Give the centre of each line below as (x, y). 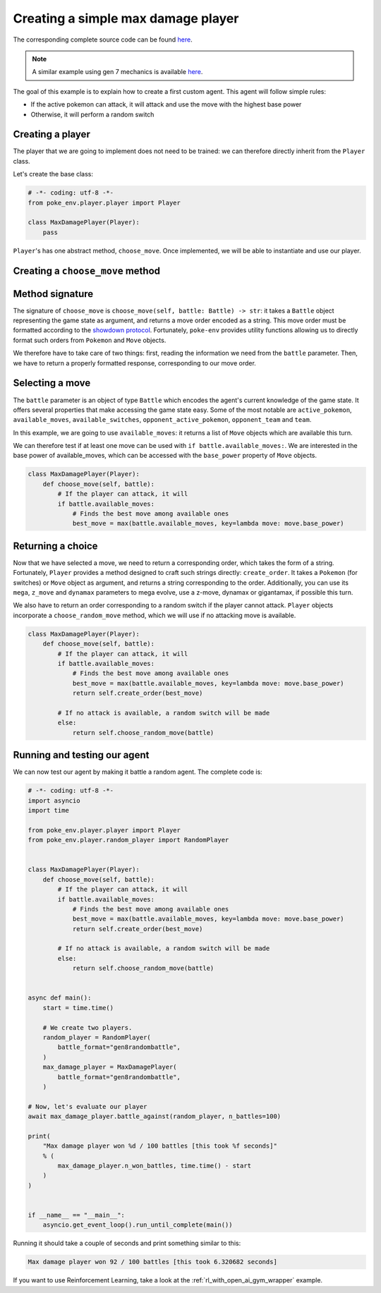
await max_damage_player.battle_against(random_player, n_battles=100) (155, 1117)
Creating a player (52, 134)
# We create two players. (87, 1027)
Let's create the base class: (53, 174)
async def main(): (60, 998)
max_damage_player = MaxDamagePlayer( (110, 1067)
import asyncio (54, 800)
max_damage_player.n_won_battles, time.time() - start (155, 1166)
